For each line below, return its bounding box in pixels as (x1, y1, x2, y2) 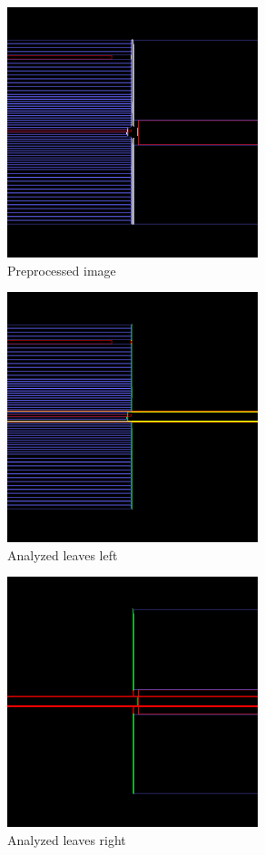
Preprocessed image (7, 260, 116, 279)
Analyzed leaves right (7, 830, 126, 849)
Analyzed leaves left (7, 545, 118, 564)
